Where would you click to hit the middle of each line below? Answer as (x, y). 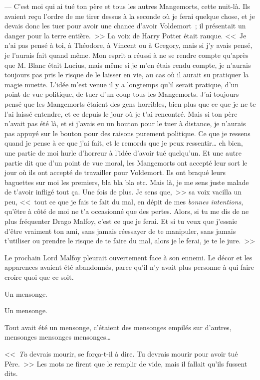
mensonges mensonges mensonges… (58, 337)
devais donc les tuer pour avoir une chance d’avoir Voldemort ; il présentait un (125, 26)
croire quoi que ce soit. (39, 277)
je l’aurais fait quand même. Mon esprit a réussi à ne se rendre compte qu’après (127, 55)
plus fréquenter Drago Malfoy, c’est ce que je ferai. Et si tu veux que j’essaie (121, 221)
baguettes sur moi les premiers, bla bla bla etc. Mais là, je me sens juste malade (127, 182)
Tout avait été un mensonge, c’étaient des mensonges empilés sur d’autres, (118, 327)
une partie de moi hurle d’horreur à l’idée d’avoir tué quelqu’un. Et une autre (123, 152)
